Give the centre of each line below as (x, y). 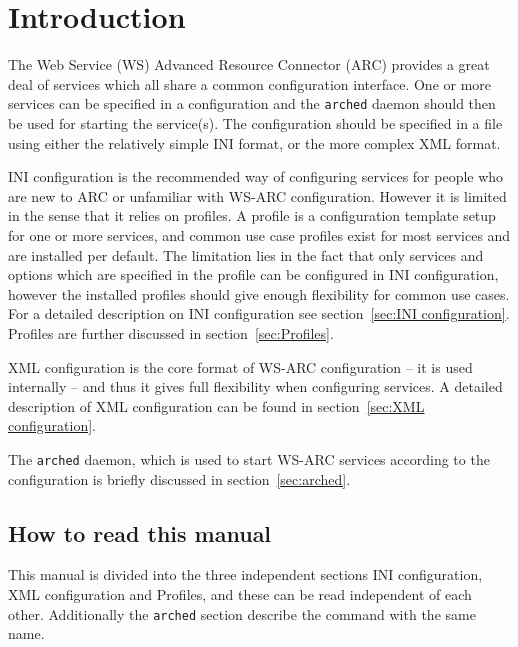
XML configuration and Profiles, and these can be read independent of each (240, 593)
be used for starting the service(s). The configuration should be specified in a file (255, 122)
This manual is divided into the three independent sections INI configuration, (245, 574)
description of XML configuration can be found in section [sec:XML (216, 405)
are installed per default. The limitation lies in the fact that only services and (246, 254)
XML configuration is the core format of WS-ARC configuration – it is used (240, 366)
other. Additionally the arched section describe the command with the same (242, 613)
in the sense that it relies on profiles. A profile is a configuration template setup (252, 215)
